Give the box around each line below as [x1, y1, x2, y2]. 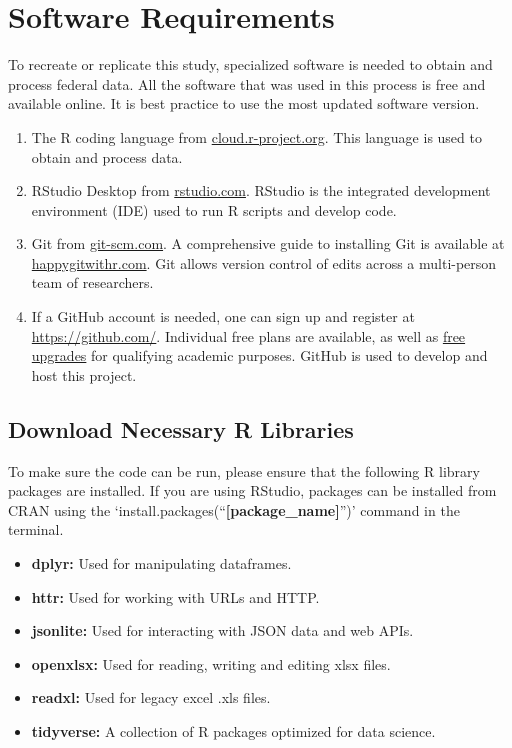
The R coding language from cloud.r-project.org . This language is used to [31, 126, 482, 147]
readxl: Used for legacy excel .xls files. [31, 687, 271, 708]
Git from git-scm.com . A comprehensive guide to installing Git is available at [31, 233, 505, 254]
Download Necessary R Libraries [8, 413, 354, 444]
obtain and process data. [31, 146, 183, 167]
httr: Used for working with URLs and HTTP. [31, 586, 320, 607]
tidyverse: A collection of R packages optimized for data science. [31, 720, 436, 741]
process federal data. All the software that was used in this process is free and [8, 73, 486, 94]
